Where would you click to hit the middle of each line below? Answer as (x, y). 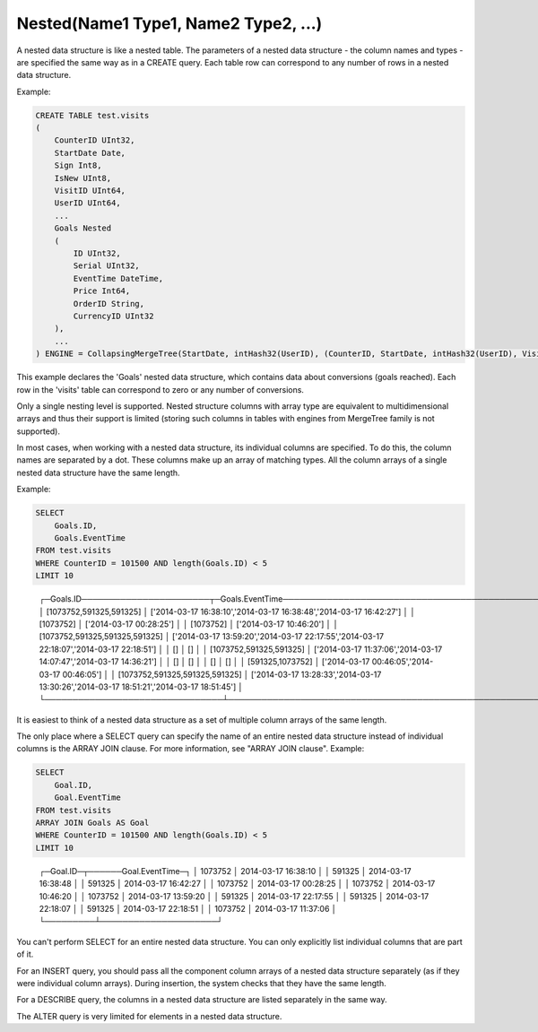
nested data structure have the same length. (98, 473)
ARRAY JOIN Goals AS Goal (92, 823)
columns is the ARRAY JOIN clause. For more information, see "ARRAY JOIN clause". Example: (191, 749)
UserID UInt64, (87, 203)
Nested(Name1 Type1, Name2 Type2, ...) (169, 23)
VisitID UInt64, (90, 191)
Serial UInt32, (107, 266)
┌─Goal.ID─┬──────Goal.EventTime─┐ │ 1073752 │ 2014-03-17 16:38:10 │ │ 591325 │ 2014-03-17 (225, 871)
